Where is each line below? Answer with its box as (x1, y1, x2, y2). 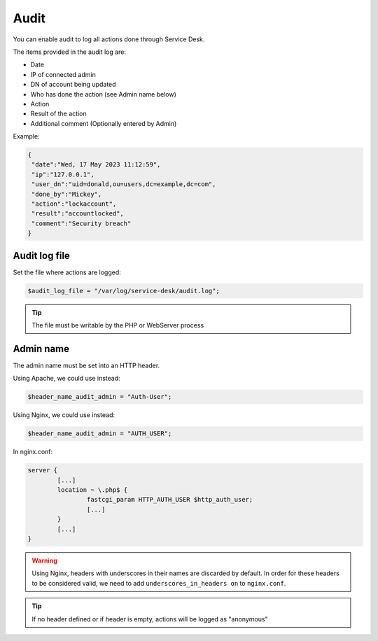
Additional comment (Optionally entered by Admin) (30, 119, 177, 127)
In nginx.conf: (13, 448, 53, 456)
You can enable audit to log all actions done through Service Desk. (13, 35, 205, 43)
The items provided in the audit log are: (13, 48, 126, 56)
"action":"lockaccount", (31, 200, 117, 208)
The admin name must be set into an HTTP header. (13, 361, 160, 369)
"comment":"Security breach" (31, 219, 132, 227)
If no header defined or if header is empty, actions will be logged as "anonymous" (31, 614, 269, 623)
